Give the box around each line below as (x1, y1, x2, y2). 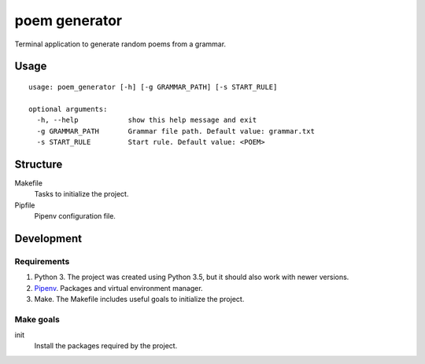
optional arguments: (28, 105, 108, 113)
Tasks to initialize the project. (34, 189, 129, 199)
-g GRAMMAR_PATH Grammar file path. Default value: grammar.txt (36, 127, 315, 135)
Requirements (14, 256, 70, 267)
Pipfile (14, 200, 35, 210)
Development (14, 232, 83, 245)
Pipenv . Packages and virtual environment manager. (34, 283, 204, 292)
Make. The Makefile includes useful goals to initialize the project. (34, 294, 245, 303)
